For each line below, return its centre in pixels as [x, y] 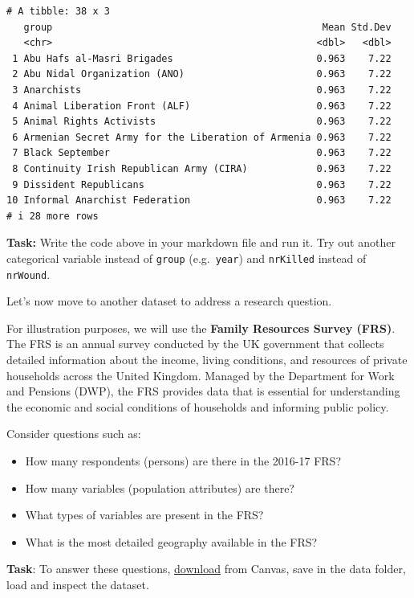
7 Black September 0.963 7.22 [202, 153]
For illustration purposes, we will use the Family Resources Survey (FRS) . [201, 328]
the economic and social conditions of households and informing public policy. [198, 406]
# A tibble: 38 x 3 [58, 11]
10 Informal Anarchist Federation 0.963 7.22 [199, 201]
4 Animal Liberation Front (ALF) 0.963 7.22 [202, 106]
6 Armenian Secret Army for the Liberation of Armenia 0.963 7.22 [202, 137]
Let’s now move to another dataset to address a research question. [169, 301]
